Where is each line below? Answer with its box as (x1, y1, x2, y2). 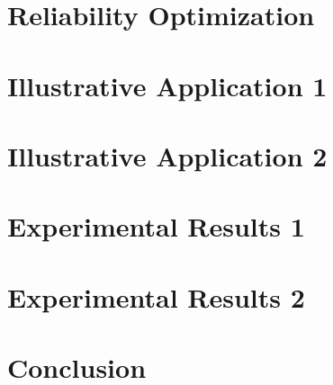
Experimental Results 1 (7, 208, 305, 245)
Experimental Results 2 (7, 278, 305, 315)
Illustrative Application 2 (7, 137, 328, 174)
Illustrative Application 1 (7, 67, 328, 103)
